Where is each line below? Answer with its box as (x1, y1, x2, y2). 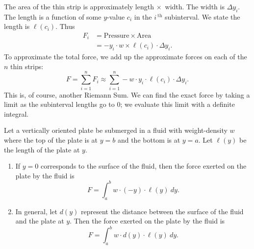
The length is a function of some (4, 11, 102, 22)
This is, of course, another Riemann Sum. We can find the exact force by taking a (4, 89, 250, 100)
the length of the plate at (4, 144, 80, 154)
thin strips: (10, 61, 44, 71)
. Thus (55, 21, 75, 31)
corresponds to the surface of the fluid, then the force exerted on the (40, 161, 247, 171)
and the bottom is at (117, 134, 180, 145)
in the (134, 11, 152, 22)
